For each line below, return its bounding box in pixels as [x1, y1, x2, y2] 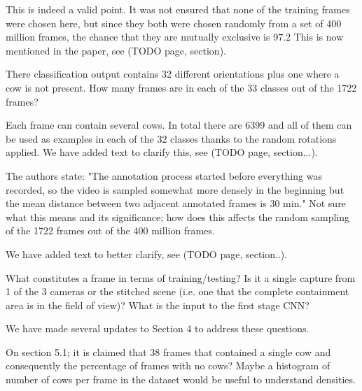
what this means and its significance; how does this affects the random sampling [6, 209, 350, 224]
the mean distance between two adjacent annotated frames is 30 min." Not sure [6, 196, 346, 211]
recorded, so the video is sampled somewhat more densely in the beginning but [6, 182, 344, 197]
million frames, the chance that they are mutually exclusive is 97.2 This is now [6, 29, 344, 44]
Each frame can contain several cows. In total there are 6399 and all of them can [6, 118, 352, 132]
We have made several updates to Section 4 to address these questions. [6, 321, 309, 336]
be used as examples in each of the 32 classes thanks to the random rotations [6, 131, 337, 145]
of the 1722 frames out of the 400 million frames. [6, 223, 215, 238]
